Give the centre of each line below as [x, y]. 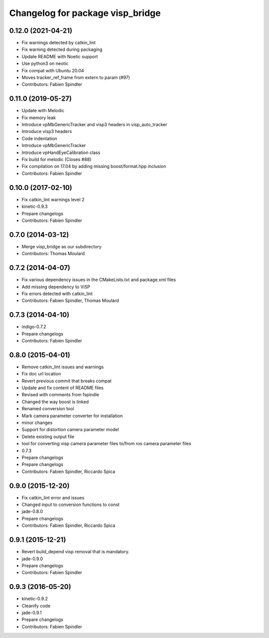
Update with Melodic [43, 111]
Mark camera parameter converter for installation [72, 416]
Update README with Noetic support [60, 56]
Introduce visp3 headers [47, 132]
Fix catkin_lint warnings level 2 [53, 199]
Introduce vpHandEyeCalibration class [61, 153]
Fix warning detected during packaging [62, 49]
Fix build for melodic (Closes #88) [57, 159]
